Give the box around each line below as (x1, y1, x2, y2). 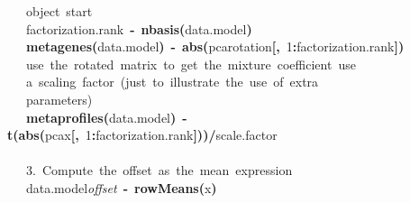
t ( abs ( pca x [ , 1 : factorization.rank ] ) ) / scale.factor (7, 125, 278, 144)
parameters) (26, 89, 93, 108)
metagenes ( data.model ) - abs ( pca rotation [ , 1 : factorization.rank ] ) (26, 37, 405, 56)
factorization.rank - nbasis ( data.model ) (26, 19, 252, 38)
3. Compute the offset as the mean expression (26, 161, 293, 180)
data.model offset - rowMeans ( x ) (26, 178, 217, 197)
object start (26, 2, 93, 20)
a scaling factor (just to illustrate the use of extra (26, 72, 319, 91)
